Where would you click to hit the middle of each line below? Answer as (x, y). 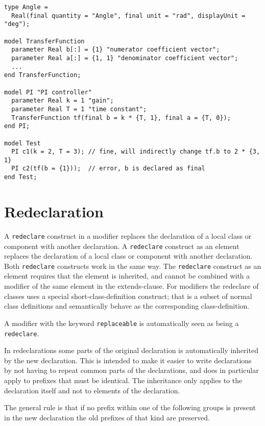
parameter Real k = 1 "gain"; (63, 101)
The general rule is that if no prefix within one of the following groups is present (130, 407)
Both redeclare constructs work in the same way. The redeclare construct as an (133, 266)
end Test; (21, 177)
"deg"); (17, 24)
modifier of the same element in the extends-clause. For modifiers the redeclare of (131, 286)
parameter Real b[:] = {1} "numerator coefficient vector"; (116, 50)
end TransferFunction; (43, 75)
